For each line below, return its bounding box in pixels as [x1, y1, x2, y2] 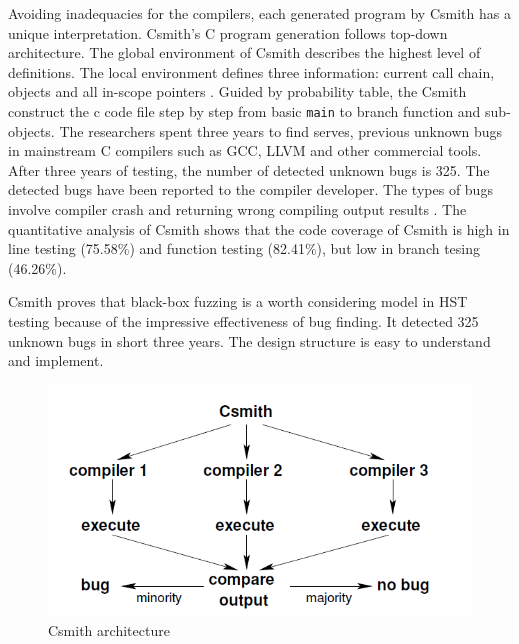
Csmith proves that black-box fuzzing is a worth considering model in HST [8, 291, 468, 312]
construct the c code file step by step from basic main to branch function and [8, 100, 481, 121]
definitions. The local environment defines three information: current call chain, [8, 61, 495, 82]
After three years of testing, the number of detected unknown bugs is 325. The [8, 159, 490, 180]
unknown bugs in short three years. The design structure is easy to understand [8, 330, 491, 351]
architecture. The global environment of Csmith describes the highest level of [8, 42, 481, 63]
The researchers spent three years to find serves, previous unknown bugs [59, 120, 503, 141]
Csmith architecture [48, 619, 170, 640]
